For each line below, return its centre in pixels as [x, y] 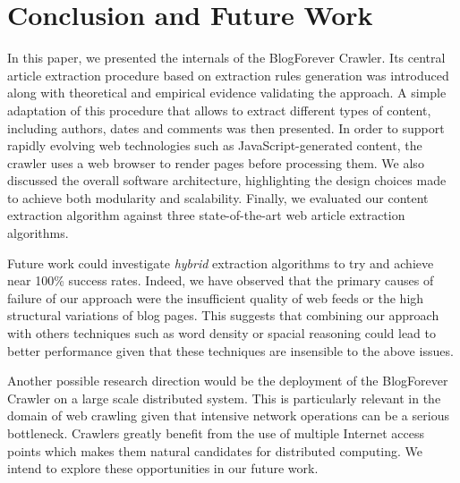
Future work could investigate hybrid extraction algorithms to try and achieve [221, 263]
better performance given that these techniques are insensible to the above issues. [230, 350]
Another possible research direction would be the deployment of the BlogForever [228, 381]
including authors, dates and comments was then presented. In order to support [226, 127]
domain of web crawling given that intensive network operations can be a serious [228, 415]
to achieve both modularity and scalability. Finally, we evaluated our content [218, 197]
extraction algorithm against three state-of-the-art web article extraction [206, 215]
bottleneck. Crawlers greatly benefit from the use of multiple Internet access [216, 433]
